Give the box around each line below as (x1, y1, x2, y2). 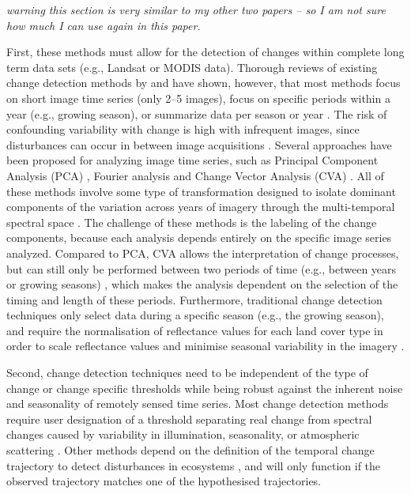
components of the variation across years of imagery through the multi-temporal (6, 198, 395, 215)
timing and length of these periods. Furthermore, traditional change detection (6, 291, 383, 307)
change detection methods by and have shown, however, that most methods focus (6, 74, 401, 91)
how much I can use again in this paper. (6, 17, 201, 33)
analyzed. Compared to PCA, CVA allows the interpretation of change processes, (6, 244, 399, 261)
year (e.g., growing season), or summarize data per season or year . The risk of (6, 105, 387, 122)
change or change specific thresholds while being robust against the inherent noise (6, 379, 403, 396)
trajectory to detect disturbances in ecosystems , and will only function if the (6, 457, 381, 473)
